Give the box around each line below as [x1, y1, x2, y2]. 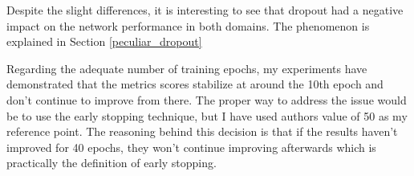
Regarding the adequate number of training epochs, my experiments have [6, 59, 367, 76]
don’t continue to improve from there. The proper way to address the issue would [6, 91, 407, 108]
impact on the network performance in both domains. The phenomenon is [6, 17, 370, 34]
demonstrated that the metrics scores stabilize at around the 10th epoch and [6, 76, 384, 92]
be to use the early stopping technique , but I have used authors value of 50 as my [6, 107, 408, 124]
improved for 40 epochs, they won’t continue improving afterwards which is [6, 138, 376, 155]
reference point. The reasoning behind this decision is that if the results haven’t [6, 123, 398, 140]
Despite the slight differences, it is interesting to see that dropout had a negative [6, 2, 404, 18]
